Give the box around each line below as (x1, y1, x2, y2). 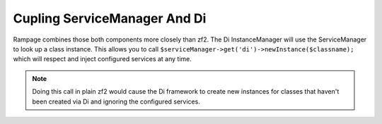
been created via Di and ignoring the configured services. (32, 97, 201, 106)
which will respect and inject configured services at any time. (13, 55, 192, 63)
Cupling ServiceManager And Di (13, 11, 207, 26)
